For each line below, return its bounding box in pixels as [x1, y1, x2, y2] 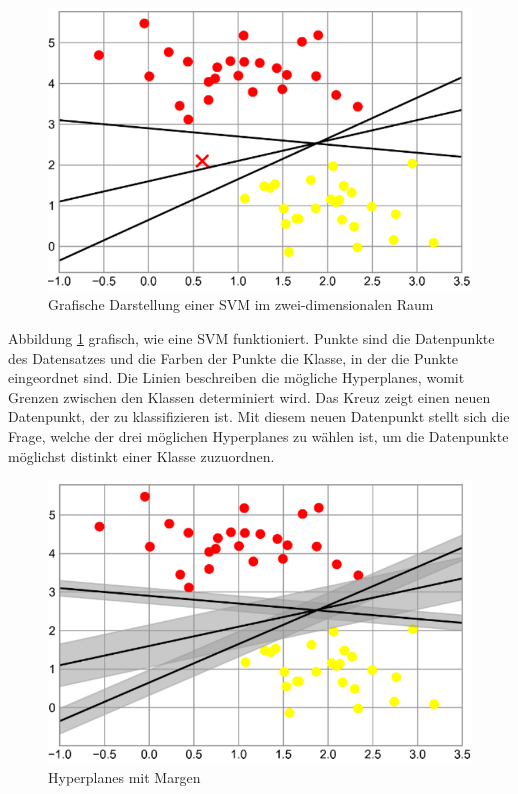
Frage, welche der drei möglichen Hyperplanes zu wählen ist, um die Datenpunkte [8, 426, 509, 447]
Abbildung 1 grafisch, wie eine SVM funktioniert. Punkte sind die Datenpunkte [8, 328, 495, 349]
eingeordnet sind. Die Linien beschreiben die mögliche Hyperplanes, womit [8, 367, 465, 388]
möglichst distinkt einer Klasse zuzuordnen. [8, 445, 275, 466]
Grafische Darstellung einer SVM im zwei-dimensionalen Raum [48, 294, 434, 315]
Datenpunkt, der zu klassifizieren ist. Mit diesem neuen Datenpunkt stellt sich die [8, 406, 510, 427]
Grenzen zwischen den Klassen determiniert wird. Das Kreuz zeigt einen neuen [8, 386, 491, 407]
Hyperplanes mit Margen [48, 766, 201, 787]
